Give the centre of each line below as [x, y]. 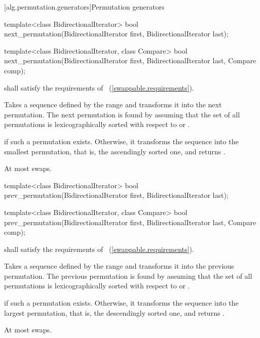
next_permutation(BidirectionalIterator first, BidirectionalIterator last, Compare [130, 60]
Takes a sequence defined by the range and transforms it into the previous [119, 266]
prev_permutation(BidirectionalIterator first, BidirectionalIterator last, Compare [130, 222]
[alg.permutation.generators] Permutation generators [84, 7]
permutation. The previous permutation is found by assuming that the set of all [128, 276]
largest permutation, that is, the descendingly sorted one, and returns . [114, 312]
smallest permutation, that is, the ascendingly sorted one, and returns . [115, 151]
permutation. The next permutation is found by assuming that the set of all [122, 114]
